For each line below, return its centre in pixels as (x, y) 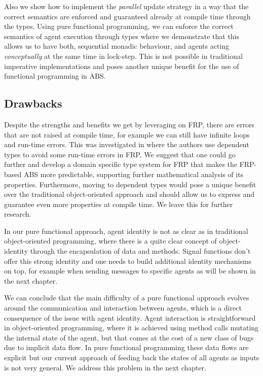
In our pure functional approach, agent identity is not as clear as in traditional (126, 231)
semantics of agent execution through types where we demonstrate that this (122, 36)
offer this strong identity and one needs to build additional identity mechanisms (128, 261)
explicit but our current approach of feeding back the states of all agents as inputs (132, 357)
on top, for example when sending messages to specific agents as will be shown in (130, 271)
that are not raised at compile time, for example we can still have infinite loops (127, 134)
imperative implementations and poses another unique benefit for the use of (122, 66)
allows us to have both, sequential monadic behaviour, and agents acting (117, 46)
